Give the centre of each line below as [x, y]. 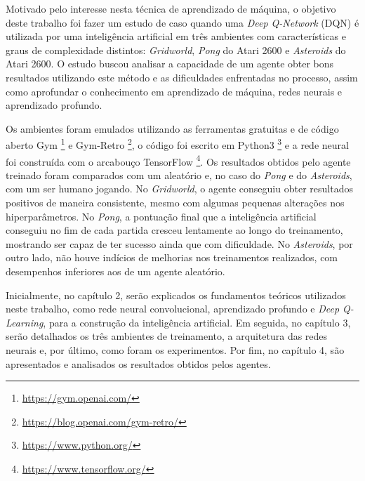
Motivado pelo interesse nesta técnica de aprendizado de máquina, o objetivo [171, 8]
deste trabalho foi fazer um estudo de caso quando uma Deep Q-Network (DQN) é [182, 22]
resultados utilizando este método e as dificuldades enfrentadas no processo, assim [182, 77]
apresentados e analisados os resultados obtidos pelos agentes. [138, 363]
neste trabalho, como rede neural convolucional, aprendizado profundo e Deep [173, 309]
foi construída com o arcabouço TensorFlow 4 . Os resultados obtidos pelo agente [178, 160]
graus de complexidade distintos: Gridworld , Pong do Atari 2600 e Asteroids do [176, 50]
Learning [25, 322]
